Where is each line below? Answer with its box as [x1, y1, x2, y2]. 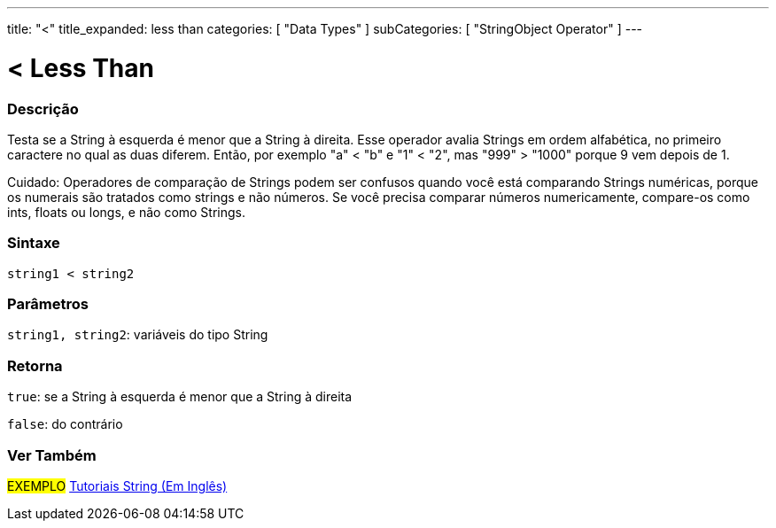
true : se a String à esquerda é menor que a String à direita [7, 389, 353, 405]
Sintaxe [7, 234, 60, 252]
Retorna [7, 356, 63, 375]
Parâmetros [7, 295, 89, 313]
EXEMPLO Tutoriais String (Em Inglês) [7, 478, 228, 493]
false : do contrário [7, 416, 123, 432]
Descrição [7, 99, 79, 118]
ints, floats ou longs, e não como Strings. [7, 204, 246, 220]
